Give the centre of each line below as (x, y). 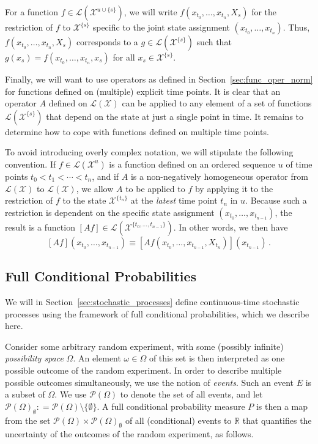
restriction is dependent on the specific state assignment (110, 212)
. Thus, (296, 27)
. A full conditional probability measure (171, 406)
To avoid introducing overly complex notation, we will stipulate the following (149, 152)
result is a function (40, 227)
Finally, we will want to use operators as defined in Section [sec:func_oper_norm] (159, 79)
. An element (97, 358)
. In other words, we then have (231, 227)
